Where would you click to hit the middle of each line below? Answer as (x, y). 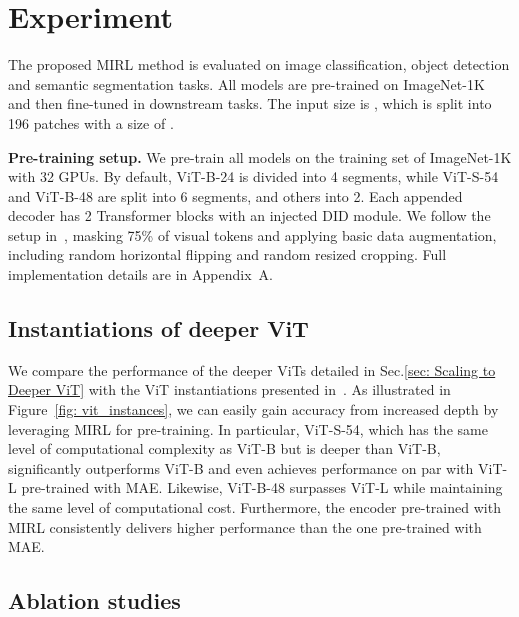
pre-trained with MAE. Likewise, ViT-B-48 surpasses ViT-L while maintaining (262, 487)
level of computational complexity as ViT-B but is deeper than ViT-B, (224, 448)
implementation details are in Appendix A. (140, 274)
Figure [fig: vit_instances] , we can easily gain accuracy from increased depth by (253, 409)
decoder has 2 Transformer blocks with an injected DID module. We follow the (249, 215)
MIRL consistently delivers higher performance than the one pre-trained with (245, 526)
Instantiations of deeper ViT (158, 328)
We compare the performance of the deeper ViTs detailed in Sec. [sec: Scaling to (252, 369)
